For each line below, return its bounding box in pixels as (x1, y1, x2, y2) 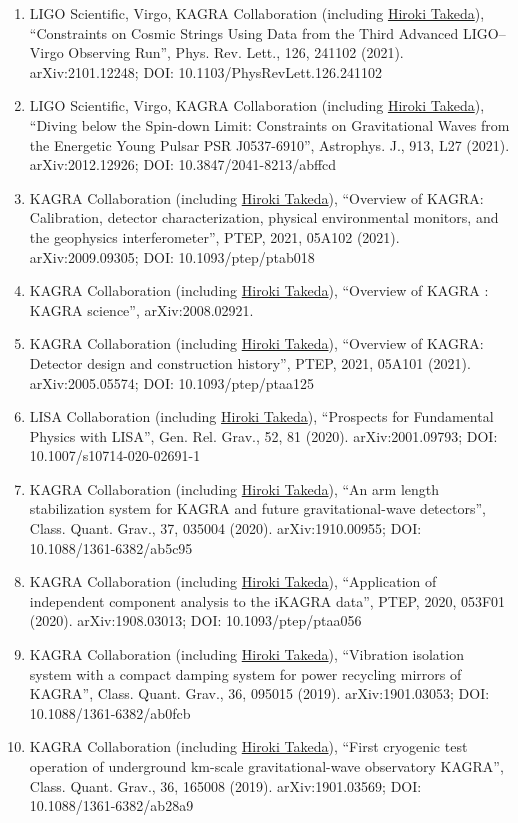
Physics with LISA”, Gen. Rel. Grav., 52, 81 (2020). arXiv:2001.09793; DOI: (29, 425, 498, 446)
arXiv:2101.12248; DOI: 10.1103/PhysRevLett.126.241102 (29, 61, 382, 82)
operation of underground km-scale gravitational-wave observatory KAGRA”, (29, 756, 504, 776)
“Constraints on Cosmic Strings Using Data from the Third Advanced (29, 22, 459, 43)
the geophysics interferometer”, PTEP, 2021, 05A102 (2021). (29, 226, 400, 247)
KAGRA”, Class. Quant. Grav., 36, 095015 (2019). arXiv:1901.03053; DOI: (29, 683, 490, 704)
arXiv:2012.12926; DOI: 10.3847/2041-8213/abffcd (29, 154, 337, 175)
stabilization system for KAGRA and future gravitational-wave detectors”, (29, 498, 486, 519)
